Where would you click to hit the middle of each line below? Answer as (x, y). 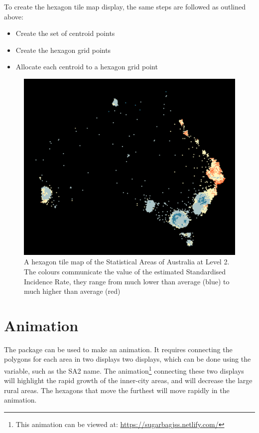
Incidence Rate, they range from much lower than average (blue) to (127, 281)
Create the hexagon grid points (63, 50)
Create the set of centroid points (65, 33)
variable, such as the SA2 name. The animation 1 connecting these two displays (124, 370)
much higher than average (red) (72, 291)
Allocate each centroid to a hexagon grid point (87, 67)
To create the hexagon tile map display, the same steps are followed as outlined (125, 6)
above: (14, 16)
